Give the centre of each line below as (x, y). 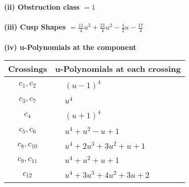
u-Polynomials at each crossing (118, 69)
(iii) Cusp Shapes (35, 27)
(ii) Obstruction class (42, 7)
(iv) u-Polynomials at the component (70, 47)
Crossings (28, 69)
